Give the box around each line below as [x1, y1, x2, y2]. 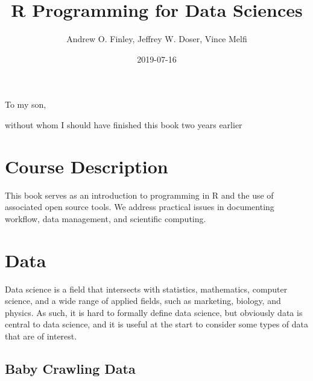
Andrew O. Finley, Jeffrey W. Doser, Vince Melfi [66, 33, 247, 45]
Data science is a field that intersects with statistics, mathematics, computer [5, 282, 288, 295]
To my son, [5, 98, 46, 111]
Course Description [5, 153, 168, 178]
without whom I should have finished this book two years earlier [5, 118, 242, 131]
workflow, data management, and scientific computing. [5, 212, 206, 225]
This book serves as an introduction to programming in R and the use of [5, 188, 274, 201]
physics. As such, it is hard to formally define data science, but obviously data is [5, 306, 303, 318]
